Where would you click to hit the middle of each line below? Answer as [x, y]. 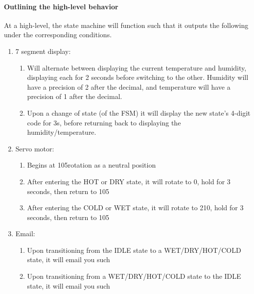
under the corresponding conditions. [58, 35]
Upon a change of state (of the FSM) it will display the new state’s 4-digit [139, 112]
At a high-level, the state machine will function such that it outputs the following [126, 25]
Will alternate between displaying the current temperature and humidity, [137, 67]
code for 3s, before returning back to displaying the [104, 122]
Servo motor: [35, 148]
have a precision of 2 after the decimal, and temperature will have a [129, 86]
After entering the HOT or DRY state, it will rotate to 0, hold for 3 [129, 181]
